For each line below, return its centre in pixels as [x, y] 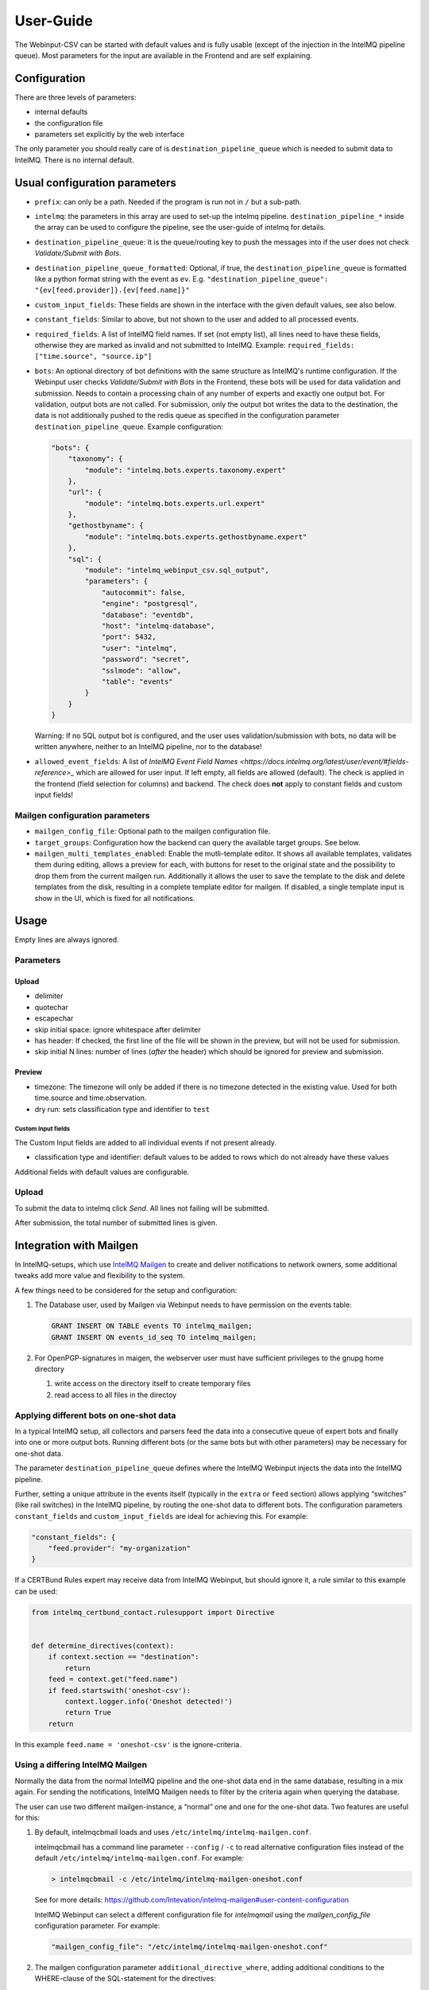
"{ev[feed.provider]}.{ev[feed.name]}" [112, 290]
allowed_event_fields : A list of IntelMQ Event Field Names [136, 761]
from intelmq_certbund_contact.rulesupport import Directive [153, 1612]
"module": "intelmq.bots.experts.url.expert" [175, 503]
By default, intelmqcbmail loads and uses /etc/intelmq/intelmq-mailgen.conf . [173, 1832]
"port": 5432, [129, 637]
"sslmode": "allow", [141, 670]
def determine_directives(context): [103, 1645]
